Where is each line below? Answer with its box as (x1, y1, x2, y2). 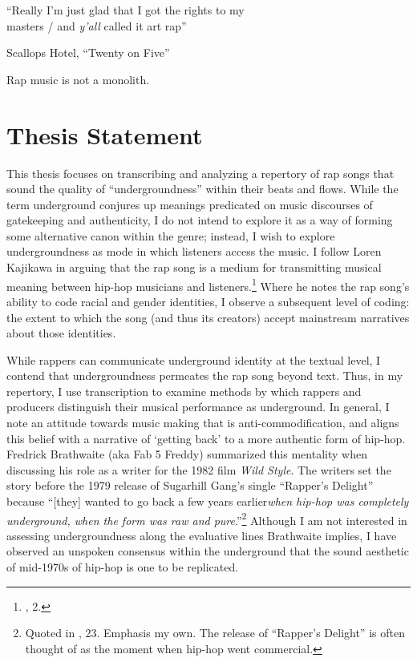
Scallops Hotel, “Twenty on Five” (6, 44, 170, 61)
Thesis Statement (6, 118, 203, 151)
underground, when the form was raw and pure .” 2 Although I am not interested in (6, 509, 407, 528)
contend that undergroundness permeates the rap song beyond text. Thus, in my (6, 367, 403, 384)
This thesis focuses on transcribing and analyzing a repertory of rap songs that (6, 164, 395, 181)
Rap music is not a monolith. (6, 71, 150, 87)
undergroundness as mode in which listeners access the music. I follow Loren (6, 243, 382, 260)
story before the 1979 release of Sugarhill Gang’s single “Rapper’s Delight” (6, 477, 374, 494)
